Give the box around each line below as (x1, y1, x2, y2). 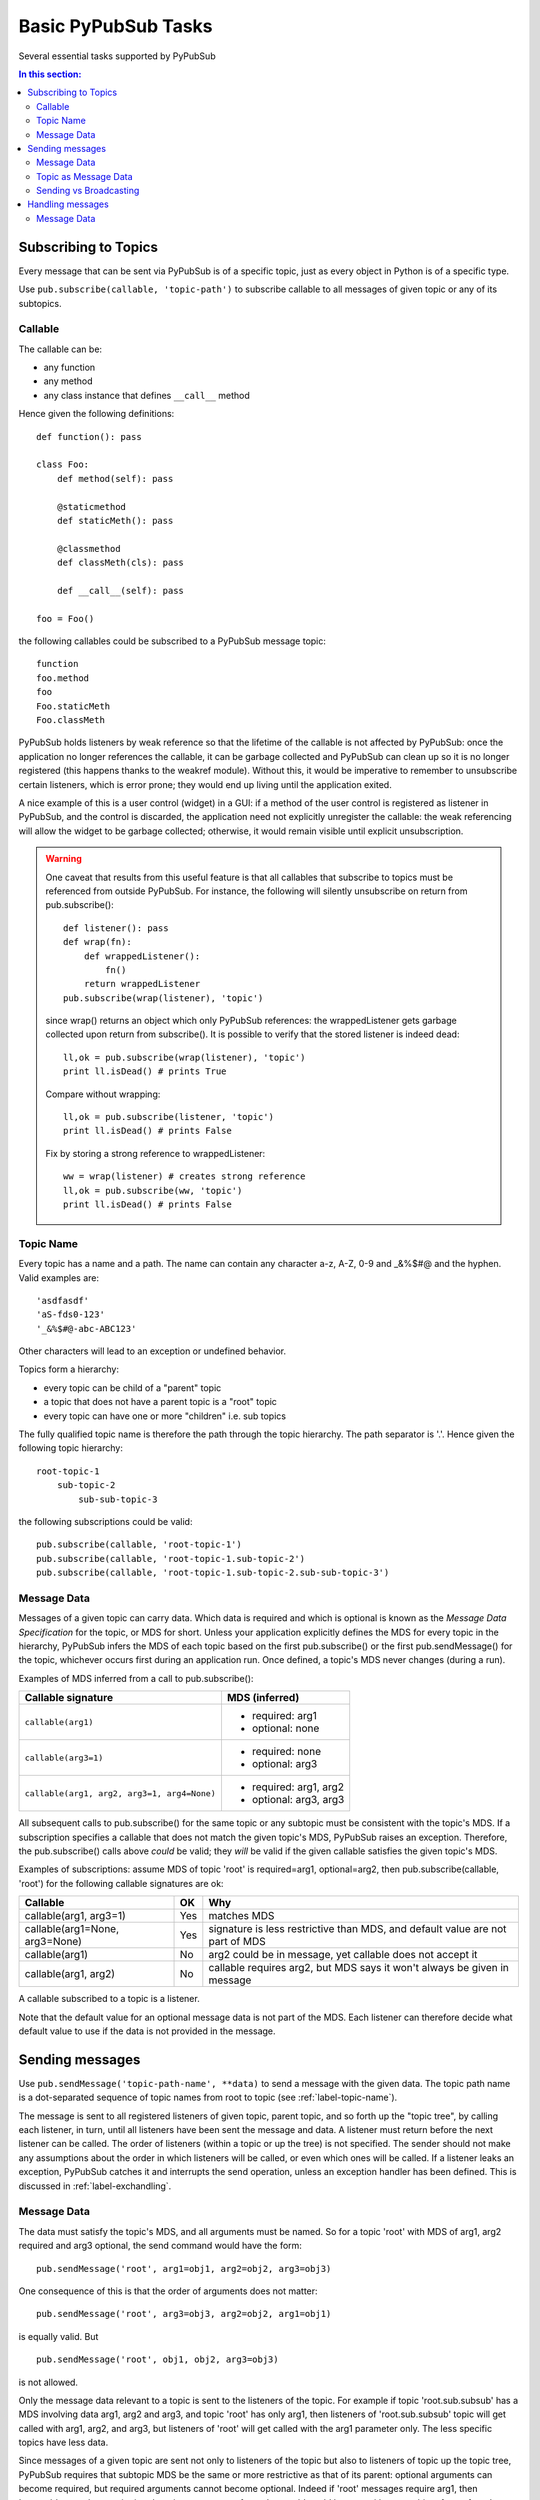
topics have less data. (18, 2436, 109, 2449)
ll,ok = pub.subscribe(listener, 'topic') (63, 1111, 275, 1123)
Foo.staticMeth (36, 700, 111, 712)
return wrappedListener (83, 978, 201, 990)
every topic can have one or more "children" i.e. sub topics (43, 1410, 287, 1422)
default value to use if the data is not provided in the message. (18, 2025, 276, 2037)
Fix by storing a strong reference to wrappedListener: (45, 1147, 266, 1159)
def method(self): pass (56, 473, 174, 484)
